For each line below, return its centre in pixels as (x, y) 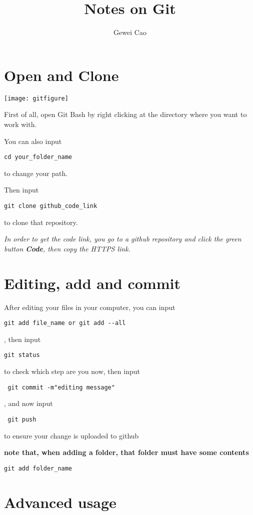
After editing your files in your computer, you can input (90, 307)
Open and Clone (61, 75)
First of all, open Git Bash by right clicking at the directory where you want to (125, 114)
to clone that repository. (41, 222)
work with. (20, 124)
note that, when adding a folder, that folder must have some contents (126, 452)
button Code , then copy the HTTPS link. (67, 248)
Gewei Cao (130, 32)
